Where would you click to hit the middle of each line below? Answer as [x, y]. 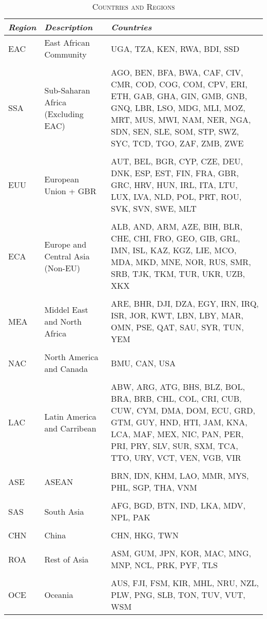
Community [65, 54]
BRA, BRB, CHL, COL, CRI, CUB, [176, 398]
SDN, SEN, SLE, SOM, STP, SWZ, [175, 131]
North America [71, 357]
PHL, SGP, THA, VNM [154, 487]
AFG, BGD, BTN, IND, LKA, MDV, [178, 505]
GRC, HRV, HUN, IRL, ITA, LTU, [174, 185]
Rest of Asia [66, 559]
